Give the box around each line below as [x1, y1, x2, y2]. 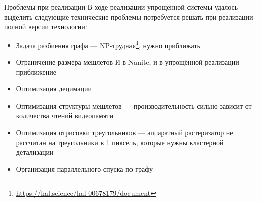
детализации [16, 147, 54, 157]
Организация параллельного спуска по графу [16, 163, 153, 174]
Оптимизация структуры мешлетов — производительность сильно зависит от [16, 100, 252, 111]
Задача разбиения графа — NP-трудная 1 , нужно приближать [16, 38, 200, 50]
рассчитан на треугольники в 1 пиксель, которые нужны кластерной [16, 137, 224, 147]
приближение [16, 66, 56, 77]
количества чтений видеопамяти [16, 110, 113, 121]
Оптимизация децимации [16, 83, 92, 94]
